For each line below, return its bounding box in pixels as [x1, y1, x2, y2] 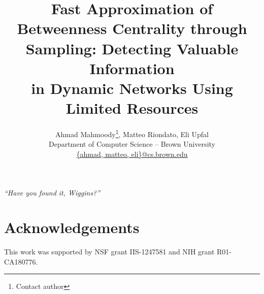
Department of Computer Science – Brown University [48, 139, 216, 149]
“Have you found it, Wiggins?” [4, 187, 101, 198]
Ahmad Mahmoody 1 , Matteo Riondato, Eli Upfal [55, 127, 209, 139]
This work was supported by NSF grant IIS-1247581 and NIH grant [4, 246, 215, 257]
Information [89, 57, 175, 78]
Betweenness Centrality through [17, 18, 247, 39]
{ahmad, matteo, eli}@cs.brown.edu [76, 148, 188, 159]
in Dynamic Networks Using [31, 77, 233, 98]
